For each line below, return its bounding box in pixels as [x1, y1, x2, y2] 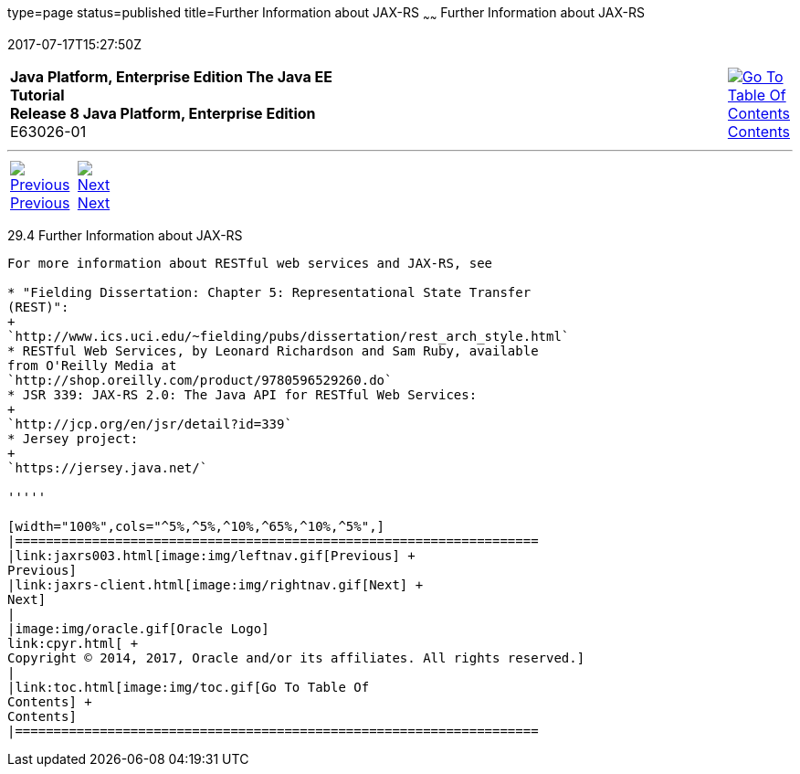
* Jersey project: [7, 430, 139, 446]
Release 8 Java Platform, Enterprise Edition [10, 103, 316, 122]
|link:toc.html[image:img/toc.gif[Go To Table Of [7, 679, 370, 694]
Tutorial [10, 85, 65, 104]
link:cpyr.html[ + [7, 635, 139, 651]
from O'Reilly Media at [7, 357, 177, 373]
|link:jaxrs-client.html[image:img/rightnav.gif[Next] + [7, 577, 424, 592]
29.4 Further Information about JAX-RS [7, 227, 243, 243]
